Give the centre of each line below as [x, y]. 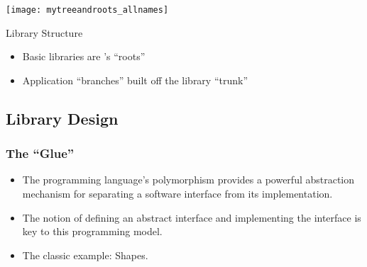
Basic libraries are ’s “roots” [84, 56]
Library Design [62, 118]
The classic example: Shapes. [85, 255]
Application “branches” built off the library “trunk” [135, 80]
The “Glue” [40, 153]
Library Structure [44, 32]
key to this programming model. [92, 231]
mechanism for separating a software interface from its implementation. [177, 194]
